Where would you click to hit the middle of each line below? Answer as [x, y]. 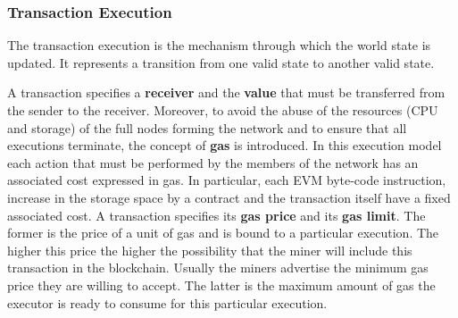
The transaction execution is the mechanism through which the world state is [219, 45]
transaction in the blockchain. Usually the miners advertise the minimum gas [218, 268]
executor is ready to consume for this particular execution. [167, 302]
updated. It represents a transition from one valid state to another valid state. [221, 62]
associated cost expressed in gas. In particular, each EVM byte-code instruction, [227, 180]
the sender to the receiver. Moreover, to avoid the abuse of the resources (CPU [223, 110]
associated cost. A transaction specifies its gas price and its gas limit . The [217, 215]
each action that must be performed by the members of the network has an [213, 162]
